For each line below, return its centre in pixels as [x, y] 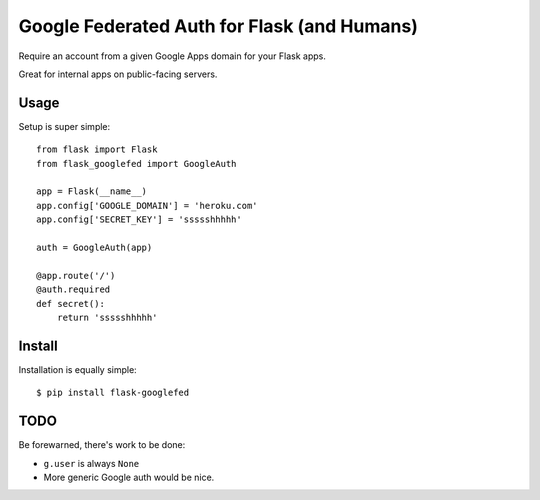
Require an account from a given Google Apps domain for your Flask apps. [172, 56]
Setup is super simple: [64, 126]
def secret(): [70, 303]
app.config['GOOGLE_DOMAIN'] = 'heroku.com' [147, 205]
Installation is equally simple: [77, 369]
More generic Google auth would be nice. [129, 477]
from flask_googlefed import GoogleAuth [136, 163]
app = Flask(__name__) [92, 191]
